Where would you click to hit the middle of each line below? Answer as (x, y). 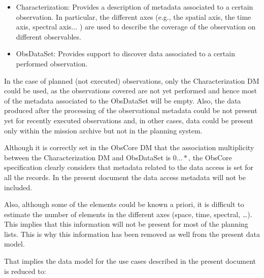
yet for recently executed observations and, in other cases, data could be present (129, 120)
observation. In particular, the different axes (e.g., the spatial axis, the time (134, 16)
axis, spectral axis (44, 27)
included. (18, 187)
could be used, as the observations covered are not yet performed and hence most (130, 91)
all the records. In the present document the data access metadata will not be (125, 177)
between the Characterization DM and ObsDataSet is (88, 157)
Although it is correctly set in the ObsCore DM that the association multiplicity (129, 147)
